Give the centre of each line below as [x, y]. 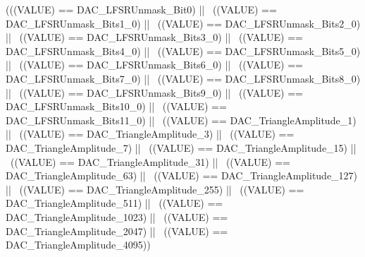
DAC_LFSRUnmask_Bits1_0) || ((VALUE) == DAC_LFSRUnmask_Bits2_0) [183, 23]
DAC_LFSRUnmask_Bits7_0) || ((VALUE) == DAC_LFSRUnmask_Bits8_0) [183, 78]
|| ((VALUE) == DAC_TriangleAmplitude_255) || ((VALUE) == [155, 189]
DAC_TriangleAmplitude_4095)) [78, 245]
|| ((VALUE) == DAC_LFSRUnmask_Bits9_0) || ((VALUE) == [154, 92]
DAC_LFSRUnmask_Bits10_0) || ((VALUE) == [116, 106]
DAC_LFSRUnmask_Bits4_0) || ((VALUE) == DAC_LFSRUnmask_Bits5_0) [183, 50]
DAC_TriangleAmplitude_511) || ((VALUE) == [115, 203]
